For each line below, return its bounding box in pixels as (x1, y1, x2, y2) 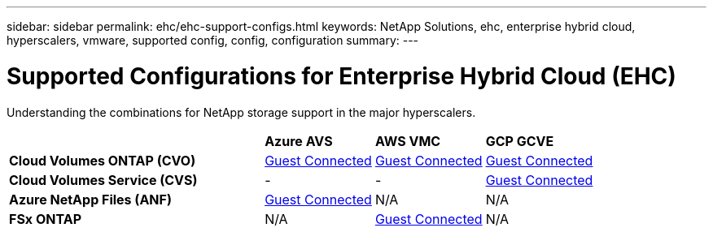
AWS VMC (374, 132, 441, 149)
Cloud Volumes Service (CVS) (9, 171, 198, 188)
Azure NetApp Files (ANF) (9, 191, 172, 208)
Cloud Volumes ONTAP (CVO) (9, 152, 196, 169)
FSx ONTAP (9, 210, 82, 227)
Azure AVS (265, 132, 333, 149)
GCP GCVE (485, 132, 554, 149)
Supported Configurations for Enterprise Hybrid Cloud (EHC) (7, 62, 676, 90)
